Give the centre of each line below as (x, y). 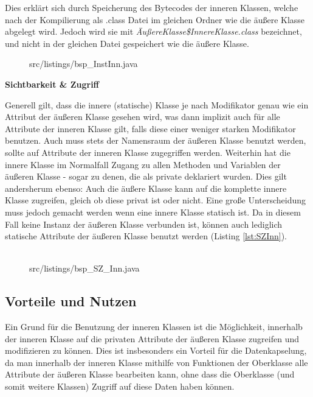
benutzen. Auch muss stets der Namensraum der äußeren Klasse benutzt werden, (156, 140)
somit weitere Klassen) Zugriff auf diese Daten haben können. (120, 386)
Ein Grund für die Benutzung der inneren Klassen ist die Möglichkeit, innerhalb (154, 327)
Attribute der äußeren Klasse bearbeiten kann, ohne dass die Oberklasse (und (150, 374)
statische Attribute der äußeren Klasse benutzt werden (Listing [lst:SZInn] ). (146, 236)
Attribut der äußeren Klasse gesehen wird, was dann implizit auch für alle (143, 117)
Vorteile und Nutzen (71, 301)
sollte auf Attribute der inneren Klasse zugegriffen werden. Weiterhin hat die (148, 152)
